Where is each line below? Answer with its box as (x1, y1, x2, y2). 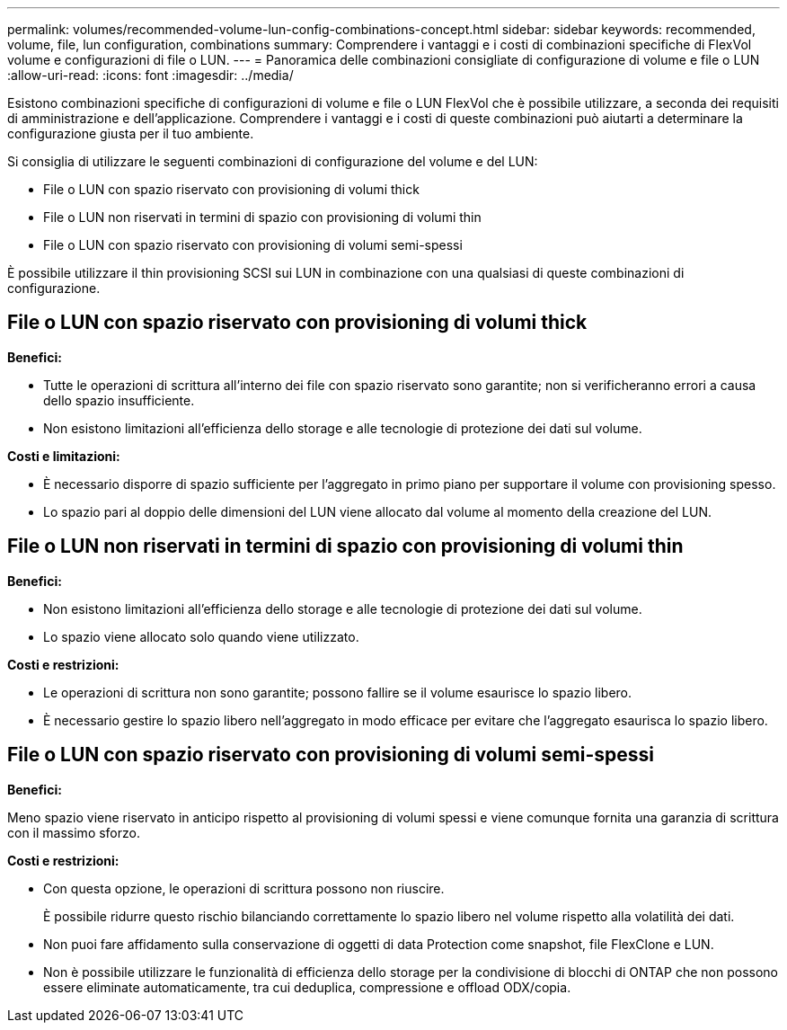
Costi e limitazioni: (7, 448, 120, 464)
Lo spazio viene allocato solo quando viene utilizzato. (43, 628, 359, 644)
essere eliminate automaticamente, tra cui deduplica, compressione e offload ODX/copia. (43, 979, 571, 995)
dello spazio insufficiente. (43, 392, 195, 408)
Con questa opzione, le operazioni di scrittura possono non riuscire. (43, 880, 445, 896)
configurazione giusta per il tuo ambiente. (7, 126, 254, 141)
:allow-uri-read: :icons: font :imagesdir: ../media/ (7, 67, 294, 83)
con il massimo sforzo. (7, 824, 140, 840)
